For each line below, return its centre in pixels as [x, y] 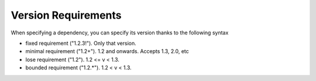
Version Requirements [66, 15]
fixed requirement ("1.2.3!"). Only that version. [81, 43]
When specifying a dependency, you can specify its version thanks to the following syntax [120, 33]
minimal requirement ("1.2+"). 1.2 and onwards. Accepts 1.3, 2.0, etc [107, 51]
